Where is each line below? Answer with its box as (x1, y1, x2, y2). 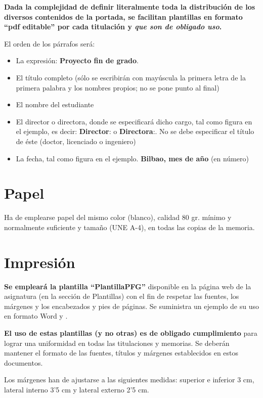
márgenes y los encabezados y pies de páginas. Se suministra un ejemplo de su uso (4, 300, 259, 311)
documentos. (4, 357, 43, 368)
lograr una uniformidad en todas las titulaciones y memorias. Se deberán (4, 337, 230, 348)
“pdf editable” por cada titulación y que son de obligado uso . (4, 21, 222, 32)
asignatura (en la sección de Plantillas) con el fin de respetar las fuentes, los (4, 291, 239, 301)
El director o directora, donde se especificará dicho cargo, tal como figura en (16, 116, 252, 126)
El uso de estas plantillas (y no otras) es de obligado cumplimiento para (4, 327, 257, 338)
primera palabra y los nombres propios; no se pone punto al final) (16, 82, 220, 93)
